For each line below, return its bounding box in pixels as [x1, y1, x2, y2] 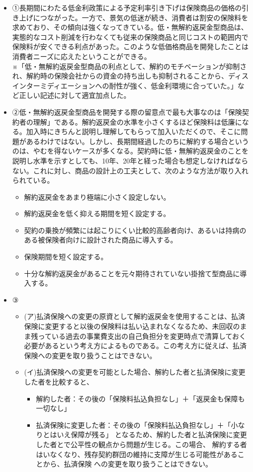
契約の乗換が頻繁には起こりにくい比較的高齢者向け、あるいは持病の [24, 225, 247, 235]
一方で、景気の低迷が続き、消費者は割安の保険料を [82, 12, 249, 22]
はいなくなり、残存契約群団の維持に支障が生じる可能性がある [36, 449, 238, 459]
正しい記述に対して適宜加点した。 [19, 90, 131, 100]
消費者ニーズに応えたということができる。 [12, 51, 151, 61]
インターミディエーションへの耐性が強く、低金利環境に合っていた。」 [12, 80, 238, 90]
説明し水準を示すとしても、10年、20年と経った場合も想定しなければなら [12, 155, 249, 165]
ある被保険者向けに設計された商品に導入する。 [24, 235, 177, 245]
